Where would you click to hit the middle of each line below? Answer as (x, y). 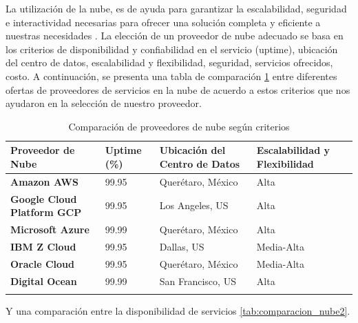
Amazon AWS (44, 181)
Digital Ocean (44, 281)
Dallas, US (182, 246)
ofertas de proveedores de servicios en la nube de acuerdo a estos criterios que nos (178, 89)
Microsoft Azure (50, 229)
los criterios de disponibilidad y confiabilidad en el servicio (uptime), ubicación (172, 49)
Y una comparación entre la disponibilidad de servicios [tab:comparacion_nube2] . (178, 310)
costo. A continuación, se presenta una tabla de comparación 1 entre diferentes (171, 76)
